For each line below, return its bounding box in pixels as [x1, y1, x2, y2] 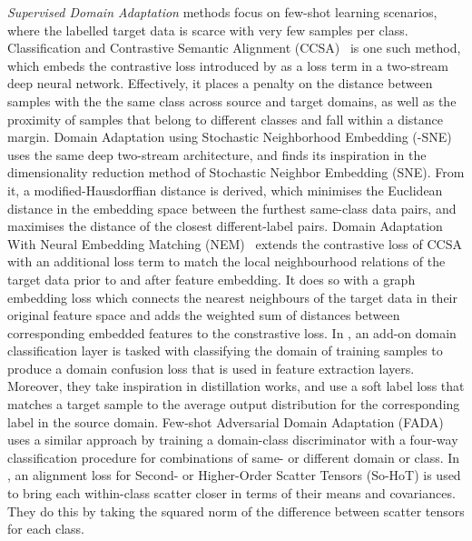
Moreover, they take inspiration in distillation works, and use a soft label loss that [7, 376, 465, 396]
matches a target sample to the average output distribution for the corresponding [7, 395, 460, 414]
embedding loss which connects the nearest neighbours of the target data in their [7, 287, 457, 306]
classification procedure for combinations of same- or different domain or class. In [7, 447, 460, 466]
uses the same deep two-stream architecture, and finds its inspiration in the [7, 145, 427, 164]
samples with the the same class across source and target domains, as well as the [7, 91, 457, 110]
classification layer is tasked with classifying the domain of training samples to [7, 341, 443, 360]
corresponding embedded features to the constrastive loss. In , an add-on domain [7, 323, 457, 342]
